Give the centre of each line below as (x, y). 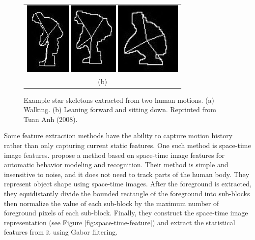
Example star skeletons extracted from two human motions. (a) (119, 100)
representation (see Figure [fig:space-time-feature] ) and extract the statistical (120, 222)
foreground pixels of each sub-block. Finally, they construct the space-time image (126, 213)
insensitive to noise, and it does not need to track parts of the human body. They (127, 174)
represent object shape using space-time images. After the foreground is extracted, (128, 184)
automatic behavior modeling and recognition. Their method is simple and (116, 165)
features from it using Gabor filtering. (61, 232)
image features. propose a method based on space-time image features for (114, 155)
